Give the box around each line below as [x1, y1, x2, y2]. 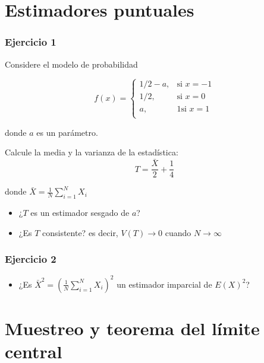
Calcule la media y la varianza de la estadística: [5, 146, 178, 158]
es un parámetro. [36, 126, 98, 138]
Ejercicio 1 [5, 34, 56, 49]
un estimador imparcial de [117, 278, 212, 290]
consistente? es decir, [42, 226, 118, 238]
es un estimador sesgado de [30, 206, 130, 219]
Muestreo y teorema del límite [5, 316, 260, 340]
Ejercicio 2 [5, 251, 56, 266]
